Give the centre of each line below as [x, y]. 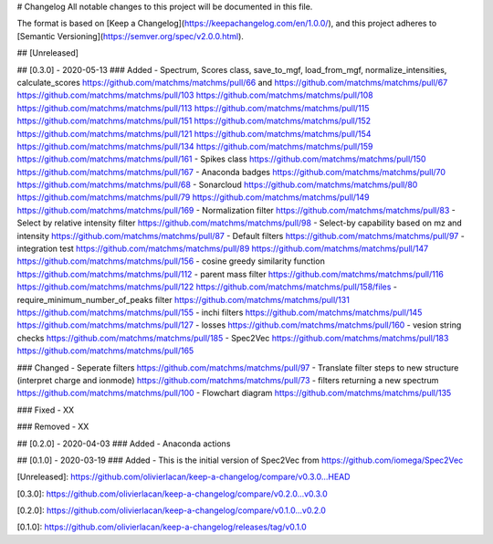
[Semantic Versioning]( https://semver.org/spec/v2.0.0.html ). [130, 36]
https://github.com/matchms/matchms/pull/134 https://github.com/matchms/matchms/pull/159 [195, 146]
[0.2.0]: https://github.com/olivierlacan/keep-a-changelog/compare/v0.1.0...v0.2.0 [171, 510]
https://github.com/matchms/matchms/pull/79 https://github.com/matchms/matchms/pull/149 [193, 197]
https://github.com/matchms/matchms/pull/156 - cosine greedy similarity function [171, 261]
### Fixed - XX [46, 410]
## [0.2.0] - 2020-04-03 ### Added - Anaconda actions [124, 444]
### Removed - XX [53, 427]
